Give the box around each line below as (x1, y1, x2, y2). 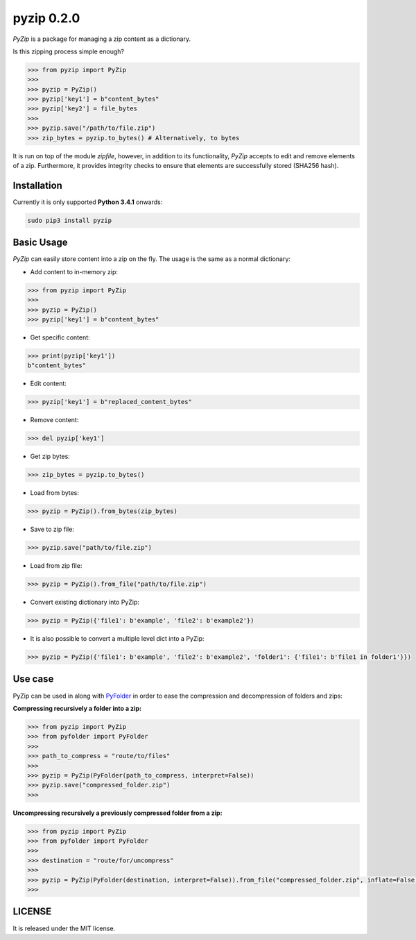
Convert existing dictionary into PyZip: (30, 598, 140, 607)
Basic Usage (12, 237, 68, 249)
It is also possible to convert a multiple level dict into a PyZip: (30, 635, 205, 643)
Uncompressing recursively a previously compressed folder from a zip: (12, 809, 223, 817)
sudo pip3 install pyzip (27, 216, 112, 224)
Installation (12, 179, 62, 191)
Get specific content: (30, 333, 90, 342)
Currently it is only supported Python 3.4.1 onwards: (12, 198, 163, 206)
